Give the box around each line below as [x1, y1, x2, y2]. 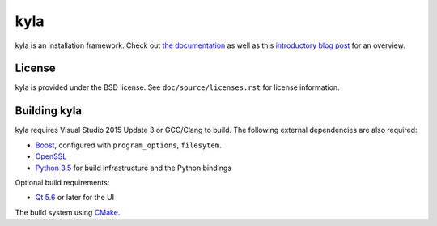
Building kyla [15, 104, 83, 117]
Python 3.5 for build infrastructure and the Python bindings [35, 163, 232, 173]
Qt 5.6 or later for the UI [35, 193, 115, 203]
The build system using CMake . [15, 207, 121, 217]
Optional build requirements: [15, 177, 110, 187]
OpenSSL [35, 151, 67, 161]
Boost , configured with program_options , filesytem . [35, 140, 222, 150]
